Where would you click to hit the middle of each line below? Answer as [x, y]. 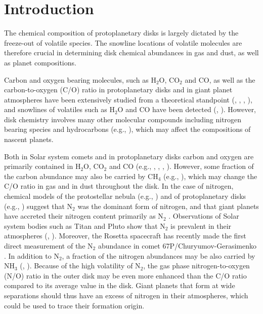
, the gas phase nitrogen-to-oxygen [196, 266]
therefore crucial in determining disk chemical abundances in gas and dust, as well [131, 53]
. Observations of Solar [204, 216]
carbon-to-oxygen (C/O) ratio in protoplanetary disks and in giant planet [118, 90]
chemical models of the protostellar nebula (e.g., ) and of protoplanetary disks [125, 196]
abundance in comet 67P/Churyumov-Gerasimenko [177, 246]
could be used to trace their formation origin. [74, 305]
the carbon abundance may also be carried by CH [81, 176]
